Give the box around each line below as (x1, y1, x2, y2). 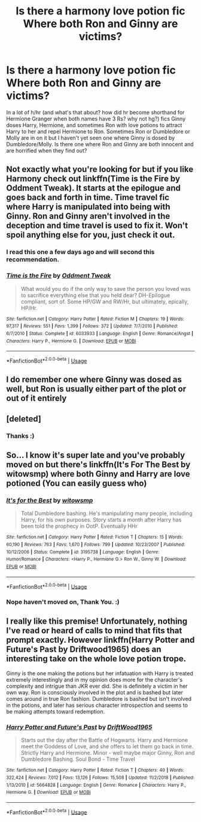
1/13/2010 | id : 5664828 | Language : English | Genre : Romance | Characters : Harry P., (6, 782, 187, 788)
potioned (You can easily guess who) (6, 478, 147, 488)
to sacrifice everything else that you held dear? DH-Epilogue (20, 291, 170, 299)
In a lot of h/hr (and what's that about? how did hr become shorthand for (6, 109, 185, 116)
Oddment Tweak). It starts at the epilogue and (6, 183, 181, 193)
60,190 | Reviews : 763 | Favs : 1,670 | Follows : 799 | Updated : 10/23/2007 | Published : (6, 541, 185, 547)
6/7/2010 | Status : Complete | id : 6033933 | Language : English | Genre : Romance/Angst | (6, 330, 193, 336)
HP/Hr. (20, 304, 38, 311)
